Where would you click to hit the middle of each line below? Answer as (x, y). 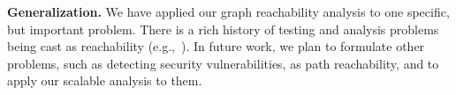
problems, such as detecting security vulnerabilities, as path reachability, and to (223, 63)
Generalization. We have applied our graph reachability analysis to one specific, (228, 11)
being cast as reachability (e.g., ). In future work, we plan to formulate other (216, 46)
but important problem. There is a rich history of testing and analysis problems (223, 29)
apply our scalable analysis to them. (105, 80)
